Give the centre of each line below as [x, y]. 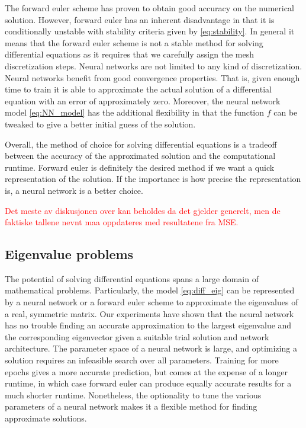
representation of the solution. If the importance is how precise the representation [153, 179]
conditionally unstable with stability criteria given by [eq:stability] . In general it [150, 31]
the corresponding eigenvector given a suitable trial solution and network [137, 336]
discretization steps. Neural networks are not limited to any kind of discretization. [154, 66]
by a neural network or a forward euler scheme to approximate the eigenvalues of [152, 302]
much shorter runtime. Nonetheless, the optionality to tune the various [133, 395]
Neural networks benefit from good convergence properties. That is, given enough [152, 77]
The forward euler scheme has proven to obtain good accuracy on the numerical [149, 8]
